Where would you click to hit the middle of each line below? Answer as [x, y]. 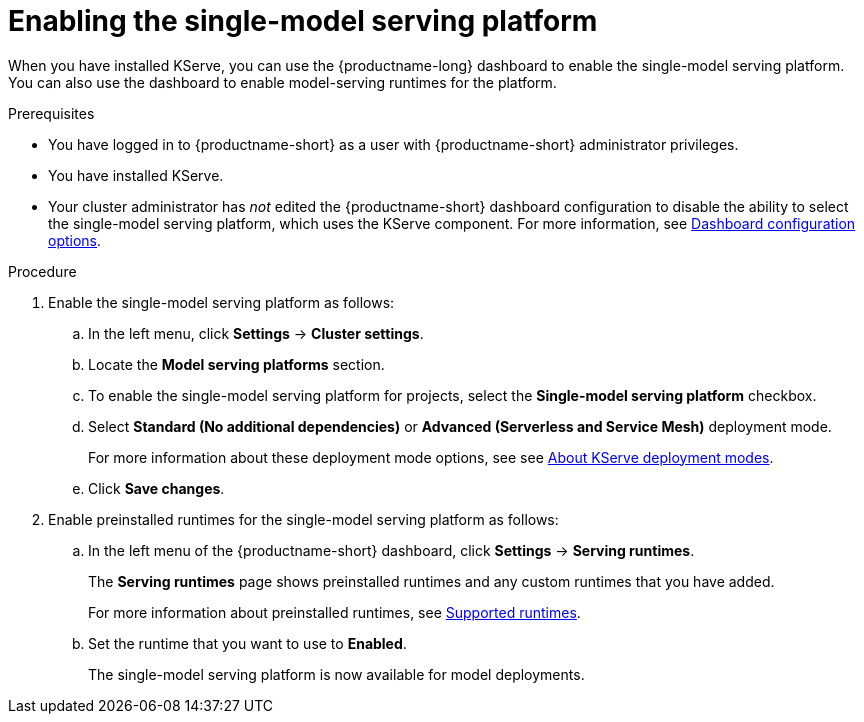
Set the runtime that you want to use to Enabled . [247, 643]
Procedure [42, 271]
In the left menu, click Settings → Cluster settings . [256, 333]
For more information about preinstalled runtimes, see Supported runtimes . [334, 612]
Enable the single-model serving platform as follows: [221, 302]
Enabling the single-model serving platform [303, 21]
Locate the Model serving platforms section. [236, 364]
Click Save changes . [156, 488]
